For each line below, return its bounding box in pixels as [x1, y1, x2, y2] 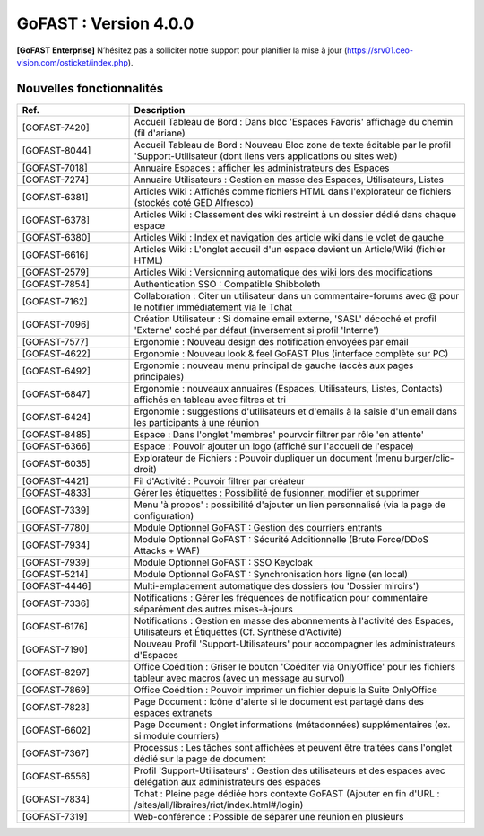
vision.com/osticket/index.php [16, 57, 129, 67]
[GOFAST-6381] [22, 190, 89, 203]
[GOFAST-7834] [22, 793, 90, 805]
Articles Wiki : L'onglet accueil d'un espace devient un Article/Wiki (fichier [134, 242, 446, 255]
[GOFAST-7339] [22, 504, 90, 516]
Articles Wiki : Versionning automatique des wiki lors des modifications [134, 266, 434, 278]
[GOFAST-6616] [22, 248, 89, 260]
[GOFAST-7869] [22, 683, 90, 696]
